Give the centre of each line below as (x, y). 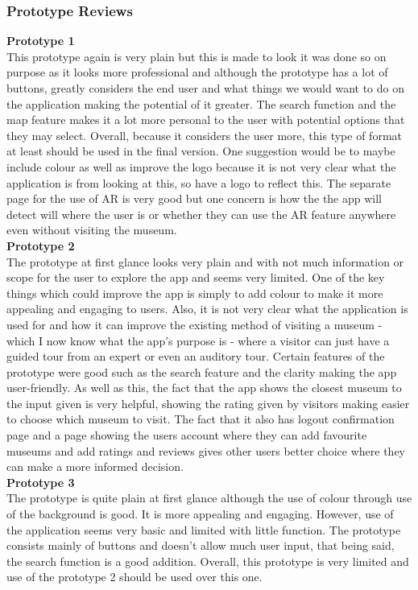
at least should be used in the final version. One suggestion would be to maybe (201, 151)
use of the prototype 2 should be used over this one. (135, 577)
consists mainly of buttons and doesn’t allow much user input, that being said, (201, 545)
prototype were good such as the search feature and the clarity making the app (202, 371)
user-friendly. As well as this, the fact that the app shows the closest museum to (204, 388)
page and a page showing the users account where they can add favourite (187, 435)
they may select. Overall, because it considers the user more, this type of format (204, 135)
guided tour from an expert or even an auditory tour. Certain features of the (196, 356)
